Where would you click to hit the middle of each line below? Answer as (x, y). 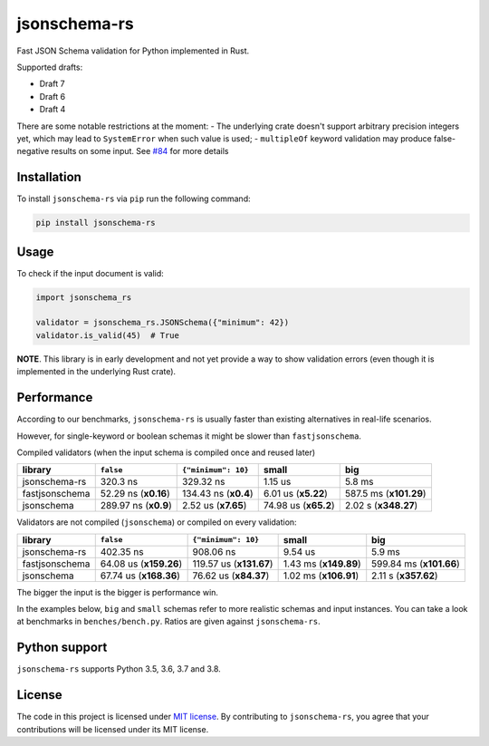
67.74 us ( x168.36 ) (140, 576)
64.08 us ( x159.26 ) (141, 564)
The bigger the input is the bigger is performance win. (118, 592)
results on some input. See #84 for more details (140, 151)
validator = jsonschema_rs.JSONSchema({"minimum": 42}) (163, 323)
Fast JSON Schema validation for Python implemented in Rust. (133, 51)
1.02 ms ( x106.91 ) (321, 576)
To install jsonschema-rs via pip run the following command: (134, 199)
